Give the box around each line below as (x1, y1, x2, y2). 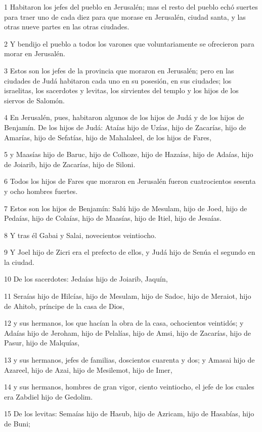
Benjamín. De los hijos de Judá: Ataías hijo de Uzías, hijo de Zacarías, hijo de (4, 122, 246, 132)
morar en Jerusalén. (4, 48, 65, 59)
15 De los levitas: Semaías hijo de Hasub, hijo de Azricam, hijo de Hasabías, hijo (4, 408, 254, 419)
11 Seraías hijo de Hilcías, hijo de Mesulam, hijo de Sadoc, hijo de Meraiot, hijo (4, 291, 251, 301)
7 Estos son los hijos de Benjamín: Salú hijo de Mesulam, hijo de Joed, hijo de (4, 203, 247, 213)
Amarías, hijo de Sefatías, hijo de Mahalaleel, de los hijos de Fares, (4, 132, 211, 142)
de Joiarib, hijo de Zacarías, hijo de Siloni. (4, 159, 136, 169)
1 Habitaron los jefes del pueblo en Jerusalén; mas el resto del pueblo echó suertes (4, 2, 258, 12)
